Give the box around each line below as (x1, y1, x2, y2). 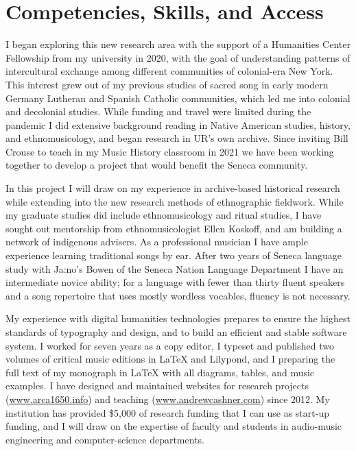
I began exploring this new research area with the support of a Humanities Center (5, 37, 351, 51)
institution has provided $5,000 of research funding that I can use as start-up (5, 405, 329, 419)
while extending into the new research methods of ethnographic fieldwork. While (5, 194, 344, 208)
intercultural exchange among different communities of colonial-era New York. (5, 64, 333, 78)
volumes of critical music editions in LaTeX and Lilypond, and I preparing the (5, 352, 335, 366)
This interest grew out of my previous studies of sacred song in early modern (5, 77, 329, 91)
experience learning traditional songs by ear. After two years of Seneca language (5, 248, 342, 263)
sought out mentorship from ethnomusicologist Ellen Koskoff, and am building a (5, 221, 342, 235)
